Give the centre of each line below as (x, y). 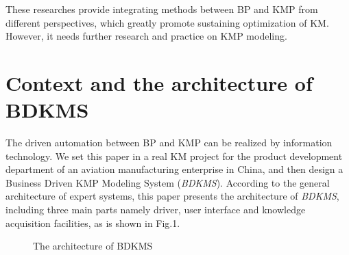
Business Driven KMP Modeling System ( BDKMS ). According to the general (168, 182)
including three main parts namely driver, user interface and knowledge (156, 210)
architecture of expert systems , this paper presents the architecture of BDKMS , (172, 196)
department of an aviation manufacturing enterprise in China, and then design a (174, 169)
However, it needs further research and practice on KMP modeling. (146, 36)
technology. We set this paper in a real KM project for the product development (174, 156)
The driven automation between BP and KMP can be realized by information (169, 143)
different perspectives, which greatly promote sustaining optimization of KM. (167, 22)
